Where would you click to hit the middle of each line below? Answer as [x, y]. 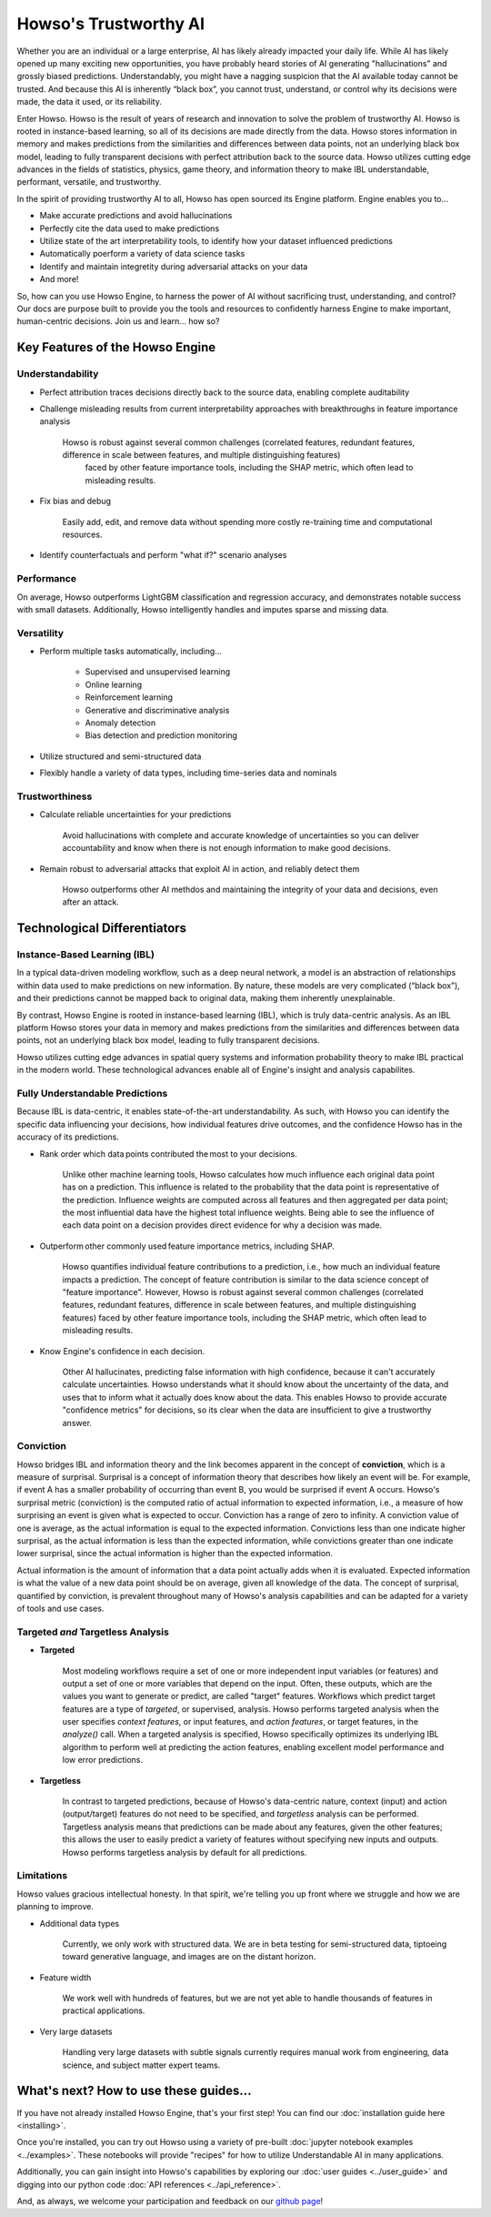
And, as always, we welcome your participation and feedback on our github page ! [170, 2201]
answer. [77, 1422]
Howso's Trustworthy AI [110, 24]
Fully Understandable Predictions [92, 1093]
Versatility [40, 633]
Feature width [65, 1977]
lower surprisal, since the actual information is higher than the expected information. [175, 1554]
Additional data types [80, 1923]
